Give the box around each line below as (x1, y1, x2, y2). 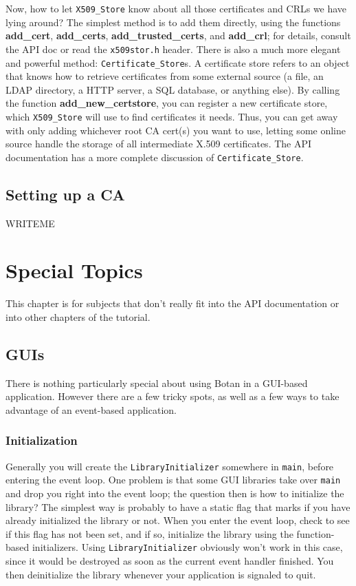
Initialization (5, 432, 78, 449)
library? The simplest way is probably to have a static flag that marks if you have (5, 499, 351, 514)
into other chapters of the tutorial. (5, 309, 151, 324)
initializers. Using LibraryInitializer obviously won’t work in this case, (32, 540, 343, 554)
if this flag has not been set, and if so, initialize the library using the (5, 526, 293, 541)
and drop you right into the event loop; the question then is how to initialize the (5, 486, 344, 501)
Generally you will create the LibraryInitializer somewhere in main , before (5, 459, 334, 473)
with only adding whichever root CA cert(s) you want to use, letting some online (5, 123, 346, 137)
